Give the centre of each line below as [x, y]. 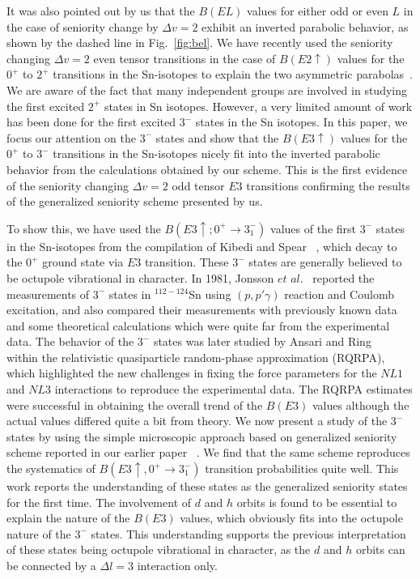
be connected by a [51, 565]
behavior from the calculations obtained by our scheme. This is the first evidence [207, 169]
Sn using [210, 294]
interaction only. [177, 565]
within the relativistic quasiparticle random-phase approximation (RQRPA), [196, 357]
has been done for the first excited [91, 122]
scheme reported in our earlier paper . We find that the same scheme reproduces [208, 452]
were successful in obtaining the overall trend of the [135, 404]
